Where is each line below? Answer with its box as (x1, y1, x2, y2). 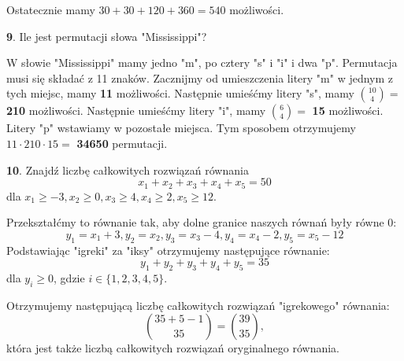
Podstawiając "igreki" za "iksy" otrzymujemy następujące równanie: (6, 241, 330, 258)
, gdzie (54, 269, 85, 285)
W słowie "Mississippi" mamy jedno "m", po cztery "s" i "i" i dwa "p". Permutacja (6, 54, 398, 71)
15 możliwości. (312, 102, 384, 119)
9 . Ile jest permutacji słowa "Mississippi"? (6, 28, 207, 44)
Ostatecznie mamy (6, 2, 95, 17)
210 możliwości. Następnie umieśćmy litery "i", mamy (6, 102, 266, 119)
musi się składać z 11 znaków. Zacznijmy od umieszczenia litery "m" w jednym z (6, 69, 394, 86)
